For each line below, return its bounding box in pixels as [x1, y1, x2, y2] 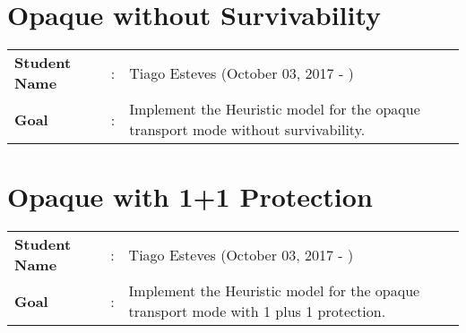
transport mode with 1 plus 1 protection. [128, 301, 386, 322]
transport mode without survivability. [129, 119, 366, 141]
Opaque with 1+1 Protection [7, 178, 373, 215]
